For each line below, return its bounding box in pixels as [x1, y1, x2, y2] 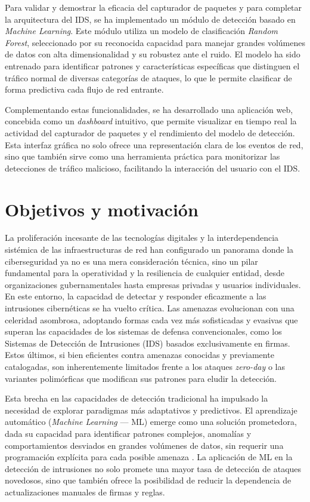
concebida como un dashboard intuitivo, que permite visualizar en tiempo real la [5, 115, 297, 127]
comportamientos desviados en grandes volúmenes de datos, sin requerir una [5, 439, 284, 451]
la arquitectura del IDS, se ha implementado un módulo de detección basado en [5, 13, 296, 25]
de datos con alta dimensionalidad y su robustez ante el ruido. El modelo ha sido [5, 48, 300, 60]
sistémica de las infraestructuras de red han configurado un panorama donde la [5, 243, 294, 256]
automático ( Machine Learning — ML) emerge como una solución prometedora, [5, 415, 297, 428]
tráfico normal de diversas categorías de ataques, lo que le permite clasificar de [5, 71, 292, 84]
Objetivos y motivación [5, 197, 199, 221]
